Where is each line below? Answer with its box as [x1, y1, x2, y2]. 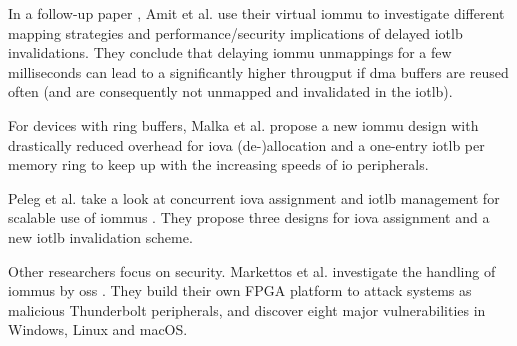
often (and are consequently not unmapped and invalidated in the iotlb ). [8, 81, 453, 102]
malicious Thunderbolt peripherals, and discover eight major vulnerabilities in [8, 299, 486, 320]
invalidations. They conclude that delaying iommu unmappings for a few [8, 42, 452, 63]
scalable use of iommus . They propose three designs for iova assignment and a [8, 207, 490, 228]
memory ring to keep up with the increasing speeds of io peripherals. [8, 154, 429, 175]
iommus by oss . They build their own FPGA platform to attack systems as [8, 280, 472, 301]
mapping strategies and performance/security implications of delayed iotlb [8, 22, 463, 43]
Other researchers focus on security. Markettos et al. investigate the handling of [8, 260, 496, 281]
